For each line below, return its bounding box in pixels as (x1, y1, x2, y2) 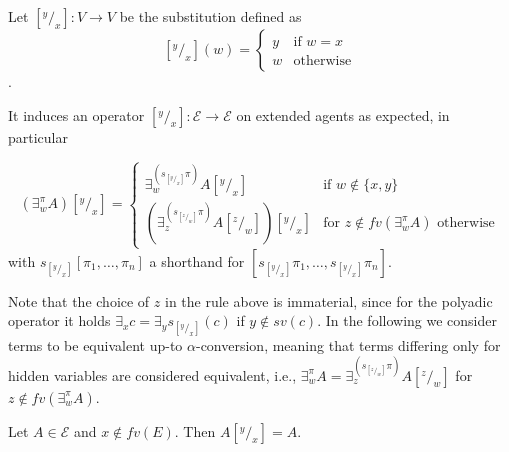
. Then (174, 420, 216, 441)
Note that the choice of (8, 290, 150, 311)
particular (8, 126, 68, 147)
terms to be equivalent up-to (8, 335, 183, 356)
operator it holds (8, 310, 111, 331)
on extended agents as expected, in (236, 104, 450, 125)
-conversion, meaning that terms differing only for (195, 335, 501, 356)
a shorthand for (149, 250, 245, 271)
